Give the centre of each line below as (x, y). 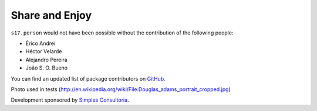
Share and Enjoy (51, 15)
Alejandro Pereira (46, 60)
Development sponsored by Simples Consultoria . (70, 100)
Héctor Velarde (44, 51)
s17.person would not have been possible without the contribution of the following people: (122, 33)
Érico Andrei (41, 43)
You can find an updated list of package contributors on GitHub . (88, 78)
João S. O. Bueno (46, 68)
